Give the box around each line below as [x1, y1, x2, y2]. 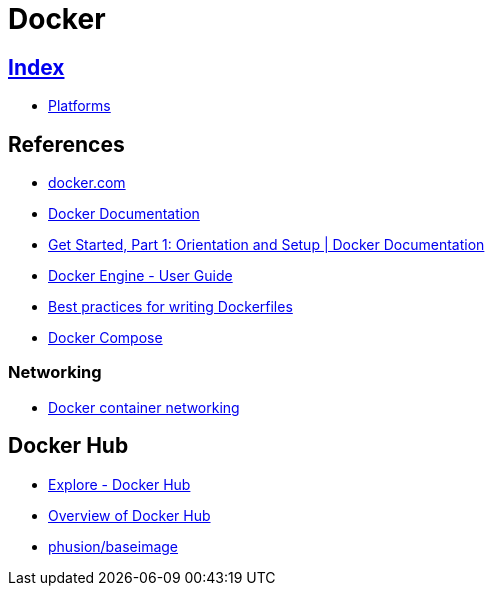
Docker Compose [48, 329, 163, 347]
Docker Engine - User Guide [48, 267, 233, 285]
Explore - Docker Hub [48, 475, 191, 493]
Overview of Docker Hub [48, 506, 211, 524]
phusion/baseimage [48, 537, 179, 555]
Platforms [48, 97, 111, 115]
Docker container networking [48, 398, 240, 416]
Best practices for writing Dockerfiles [48, 298, 293, 316]
